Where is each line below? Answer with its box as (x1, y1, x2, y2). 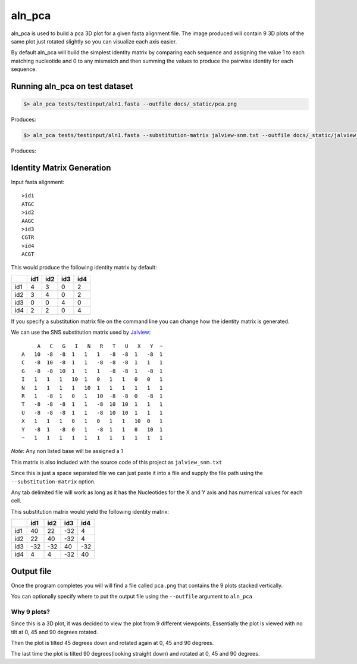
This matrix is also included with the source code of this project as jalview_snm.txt (11, 458, 223, 466)
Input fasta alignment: (11, 178, 65, 185)
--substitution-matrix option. (11, 477, 96, 485)
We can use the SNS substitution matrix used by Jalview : (11, 328, 151, 336)
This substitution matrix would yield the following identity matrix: (11, 508, 170, 515)
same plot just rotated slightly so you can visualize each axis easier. (11, 38, 177, 45)
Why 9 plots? (11, 607, 51, 616)
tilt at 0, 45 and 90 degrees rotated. (11, 628, 98, 635)
